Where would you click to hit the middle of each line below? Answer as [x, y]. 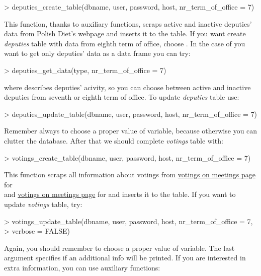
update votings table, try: [43, 204]
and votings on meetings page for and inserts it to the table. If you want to [120, 194]
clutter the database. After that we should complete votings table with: [114, 140]
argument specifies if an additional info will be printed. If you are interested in [125, 258]
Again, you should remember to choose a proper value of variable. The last [119, 248]
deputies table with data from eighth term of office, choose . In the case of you [125, 43]
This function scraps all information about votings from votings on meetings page [130, 175]
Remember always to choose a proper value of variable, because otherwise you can [131, 131]
